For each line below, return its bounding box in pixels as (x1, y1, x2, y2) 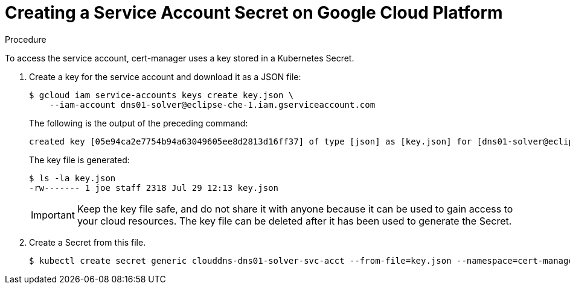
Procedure (5, 34, 46, 45)
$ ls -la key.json (29, 173, 116, 183)
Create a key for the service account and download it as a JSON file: (29, 71, 301, 82)
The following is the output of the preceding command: (29, 117, 248, 128)
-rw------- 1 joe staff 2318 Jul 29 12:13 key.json (29, 182, 279, 193)
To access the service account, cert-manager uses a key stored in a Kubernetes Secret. (5, 52, 354, 63)
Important (31, 208, 75, 221)
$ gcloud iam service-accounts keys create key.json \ (29, 90, 294, 100)
